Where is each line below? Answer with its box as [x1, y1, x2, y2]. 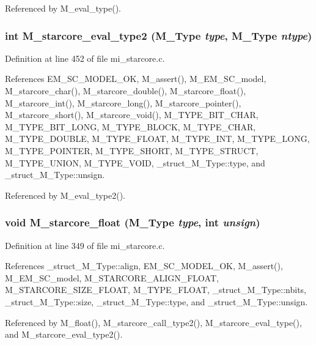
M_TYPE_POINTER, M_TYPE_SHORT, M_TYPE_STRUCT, [5, 144, 259, 157]
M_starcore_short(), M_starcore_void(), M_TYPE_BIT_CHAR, [5, 108, 259, 121]
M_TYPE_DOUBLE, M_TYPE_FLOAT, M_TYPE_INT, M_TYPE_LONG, [5, 132, 310, 145]
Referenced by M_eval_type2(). [5, 188, 126, 201]
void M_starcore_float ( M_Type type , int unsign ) [5, 215, 260, 230]
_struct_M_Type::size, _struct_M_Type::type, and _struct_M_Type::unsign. [5, 295, 308, 308]
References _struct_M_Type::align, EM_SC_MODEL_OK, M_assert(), [5, 259, 283, 272]
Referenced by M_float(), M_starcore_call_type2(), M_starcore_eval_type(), [5, 316, 302, 328]
